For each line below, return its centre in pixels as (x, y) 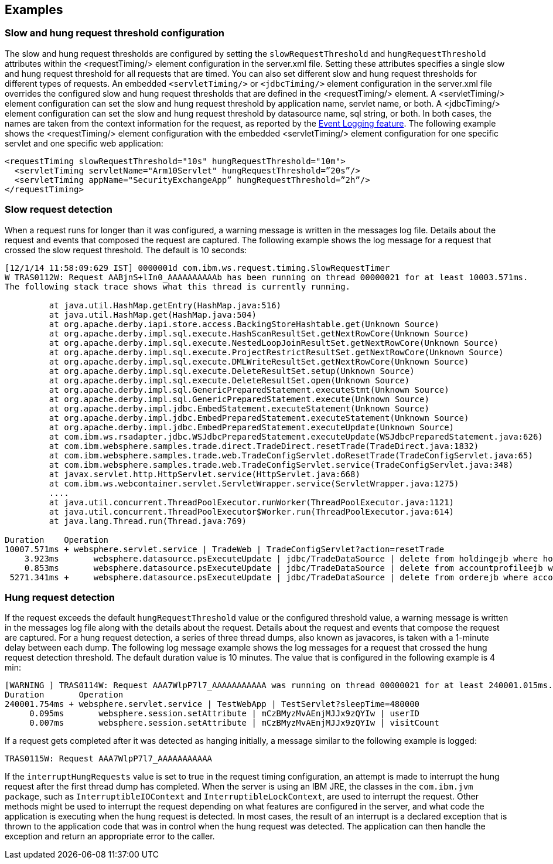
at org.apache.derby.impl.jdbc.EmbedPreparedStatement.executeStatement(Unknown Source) (259, 418)
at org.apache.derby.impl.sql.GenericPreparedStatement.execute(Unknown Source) (239, 399)
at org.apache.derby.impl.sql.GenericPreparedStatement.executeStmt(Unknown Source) (249, 390)
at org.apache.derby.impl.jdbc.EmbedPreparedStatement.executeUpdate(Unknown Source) (252, 427)
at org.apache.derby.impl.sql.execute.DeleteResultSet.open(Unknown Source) (229, 380)
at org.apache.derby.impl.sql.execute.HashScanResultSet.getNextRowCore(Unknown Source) (259, 333)
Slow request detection (59, 210)
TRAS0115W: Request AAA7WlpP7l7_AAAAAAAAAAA (109, 759)
